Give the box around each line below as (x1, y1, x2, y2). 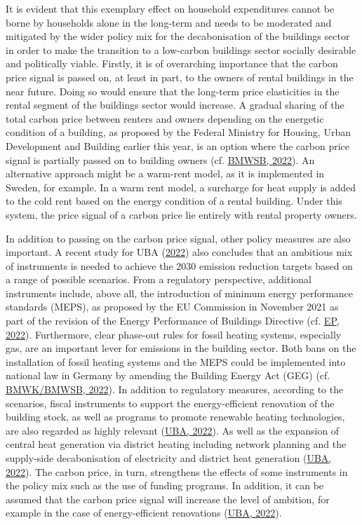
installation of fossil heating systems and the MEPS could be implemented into (6, 354, 346, 369)
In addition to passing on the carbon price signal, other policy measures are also (6, 231, 351, 245)
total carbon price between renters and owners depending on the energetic (6, 111, 324, 125)
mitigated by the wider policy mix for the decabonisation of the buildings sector (6, 29, 350, 43)
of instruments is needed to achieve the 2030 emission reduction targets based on (6, 258, 353, 273)
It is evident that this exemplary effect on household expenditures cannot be (6, 1, 335, 15)
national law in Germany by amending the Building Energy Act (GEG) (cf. (6, 368, 330, 383)
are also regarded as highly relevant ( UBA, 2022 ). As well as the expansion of (6, 423, 340, 437)
